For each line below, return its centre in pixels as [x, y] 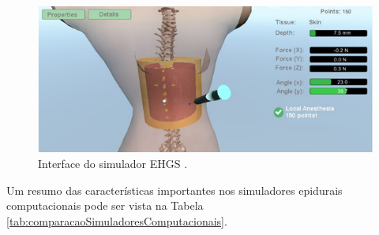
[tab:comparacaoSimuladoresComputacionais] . [117, 220]
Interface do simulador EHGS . [113, 164]
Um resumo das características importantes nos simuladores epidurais [174, 190]
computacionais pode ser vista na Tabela [105, 205]
